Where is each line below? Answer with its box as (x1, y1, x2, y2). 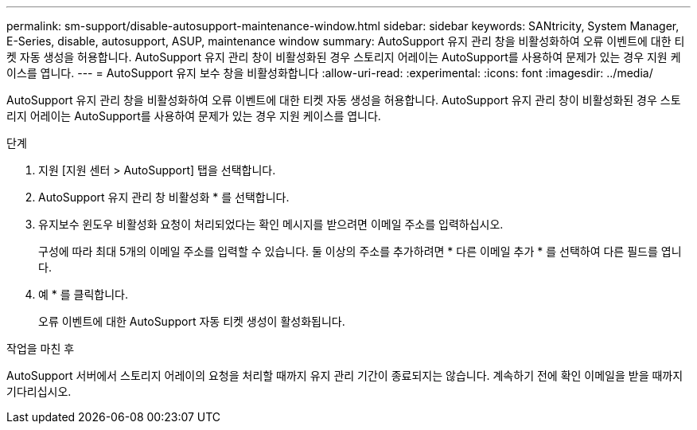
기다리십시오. (6, 385, 72, 398)
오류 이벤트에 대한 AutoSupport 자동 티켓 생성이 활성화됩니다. (38, 315, 345, 328)
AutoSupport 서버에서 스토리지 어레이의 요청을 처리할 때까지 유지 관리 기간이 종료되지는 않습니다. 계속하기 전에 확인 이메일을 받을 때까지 (6, 369, 683, 382)
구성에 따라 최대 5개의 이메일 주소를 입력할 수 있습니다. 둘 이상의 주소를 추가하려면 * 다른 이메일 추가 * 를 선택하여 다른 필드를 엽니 (38, 244, 682, 258)
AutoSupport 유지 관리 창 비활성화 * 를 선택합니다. (38, 190, 290, 204)
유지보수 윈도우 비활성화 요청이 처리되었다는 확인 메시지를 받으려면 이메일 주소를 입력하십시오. (38, 217, 504, 231)
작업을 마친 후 (6, 342, 75, 355)
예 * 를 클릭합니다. (38, 287, 129, 301)
